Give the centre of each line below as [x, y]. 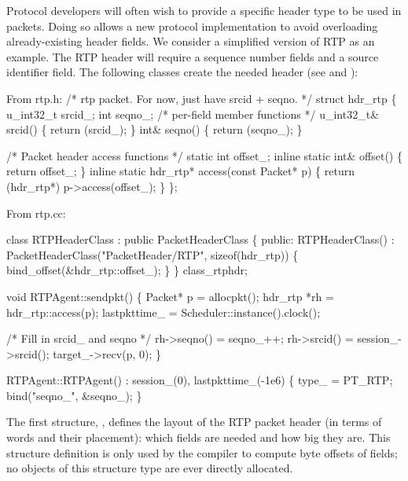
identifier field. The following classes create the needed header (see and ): [182, 72]
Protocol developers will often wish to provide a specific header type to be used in [204, 10]
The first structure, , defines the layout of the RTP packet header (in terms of [194, 422]
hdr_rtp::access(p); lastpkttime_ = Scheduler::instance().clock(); [164, 312]
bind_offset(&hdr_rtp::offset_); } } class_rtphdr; [127, 270]
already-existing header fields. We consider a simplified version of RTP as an [191, 41]
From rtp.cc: [36, 213]
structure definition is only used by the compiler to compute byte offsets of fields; [202, 452]
